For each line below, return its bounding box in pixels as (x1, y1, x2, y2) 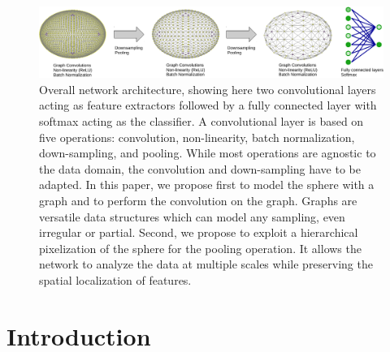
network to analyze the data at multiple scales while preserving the (39, 255, 373, 273)
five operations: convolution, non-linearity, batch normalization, (39, 128, 355, 145)
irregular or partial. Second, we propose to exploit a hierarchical (39, 224, 358, 241)
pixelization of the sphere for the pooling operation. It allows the (39, 239, 362, 256)
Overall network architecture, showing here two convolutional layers (39, 80, 376, 97)
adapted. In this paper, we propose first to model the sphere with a (39, 176, 375, 193)
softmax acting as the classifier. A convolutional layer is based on (39, 112, 364, 129)
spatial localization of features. (39, 271, 192, 288)
